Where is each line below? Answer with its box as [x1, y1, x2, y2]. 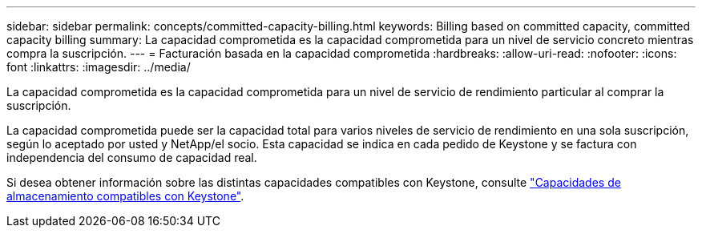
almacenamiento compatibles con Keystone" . [6, 189, 244, 203]
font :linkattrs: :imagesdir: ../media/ [6, 60, 191, 74]
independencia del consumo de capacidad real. [6, 151, 257, 164]
